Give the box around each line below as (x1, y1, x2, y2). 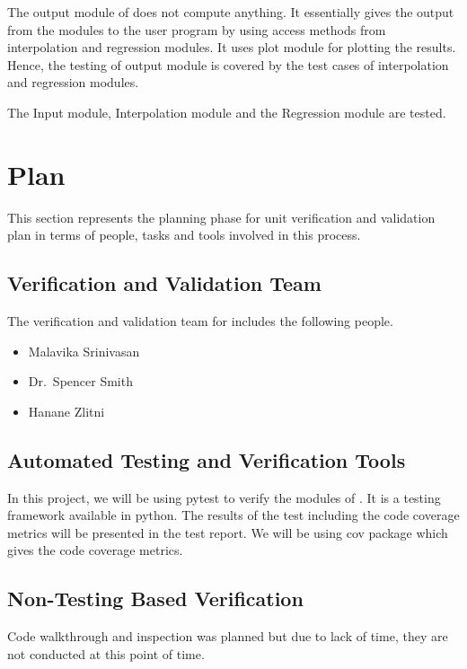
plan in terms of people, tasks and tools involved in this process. (7, 225, 361, 244)
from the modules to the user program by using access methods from (7, 20, 386, 39)
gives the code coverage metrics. (7, 541, 183, 559)
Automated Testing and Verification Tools (7, 445, 406, 473)
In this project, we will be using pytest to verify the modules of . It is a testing (7, 488, 441, 506)
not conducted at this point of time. (7, 644, 205, 663)
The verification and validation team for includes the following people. (7, 312, 393, 330)
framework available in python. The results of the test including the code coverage (7, 506, 460, 524)
